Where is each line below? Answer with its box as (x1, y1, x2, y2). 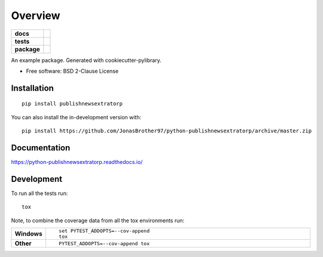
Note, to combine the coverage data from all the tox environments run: (11, 216, 185, 224)
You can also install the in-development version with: (11, 113, 142, 120)
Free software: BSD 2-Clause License (26, 67, 119, 75)
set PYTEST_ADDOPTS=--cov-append (59, 228, 150, 234)
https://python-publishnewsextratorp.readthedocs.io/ (11, 159, 143, 166)
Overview (11, 9, 60, 22)
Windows (14, 230, 42, 238)
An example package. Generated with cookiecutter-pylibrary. (11, 57, 161, 64)
